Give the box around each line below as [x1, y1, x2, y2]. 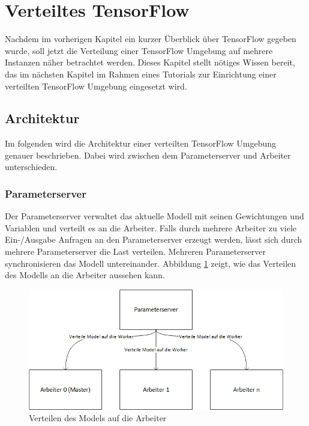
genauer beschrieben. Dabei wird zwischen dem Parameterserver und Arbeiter [5, 148, 291, 161]
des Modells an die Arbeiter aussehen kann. [5, 269, 165, 281]
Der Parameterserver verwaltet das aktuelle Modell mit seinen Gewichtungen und [5, 210, 304, 222]
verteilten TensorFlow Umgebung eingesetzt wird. [5, 79, 187, 92]
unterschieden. [5, 160, 58, 173]
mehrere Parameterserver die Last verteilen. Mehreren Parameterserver [5, 245, 266, 258]
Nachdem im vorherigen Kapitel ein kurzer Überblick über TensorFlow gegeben [5, 32, 296, 45]
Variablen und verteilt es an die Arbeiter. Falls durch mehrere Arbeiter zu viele [5, 221, 297, 234]
